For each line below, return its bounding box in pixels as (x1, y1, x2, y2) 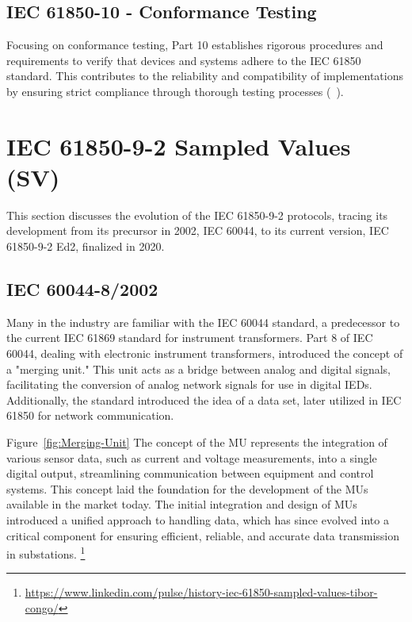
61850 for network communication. (6, 407, 174, 424)
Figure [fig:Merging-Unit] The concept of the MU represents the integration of (6, 434, 387, 451)
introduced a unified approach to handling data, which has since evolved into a (6, 512, 389, 528)
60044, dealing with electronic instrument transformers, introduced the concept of (6, 345, 403, 362)
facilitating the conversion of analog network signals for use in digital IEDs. (6, 376, 372, 393)
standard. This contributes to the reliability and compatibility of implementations (6, 67, 403, 84)
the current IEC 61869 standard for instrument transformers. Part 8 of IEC (6, 329, 373, 346)
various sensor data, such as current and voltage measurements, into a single (6, 449, 377, 466)
